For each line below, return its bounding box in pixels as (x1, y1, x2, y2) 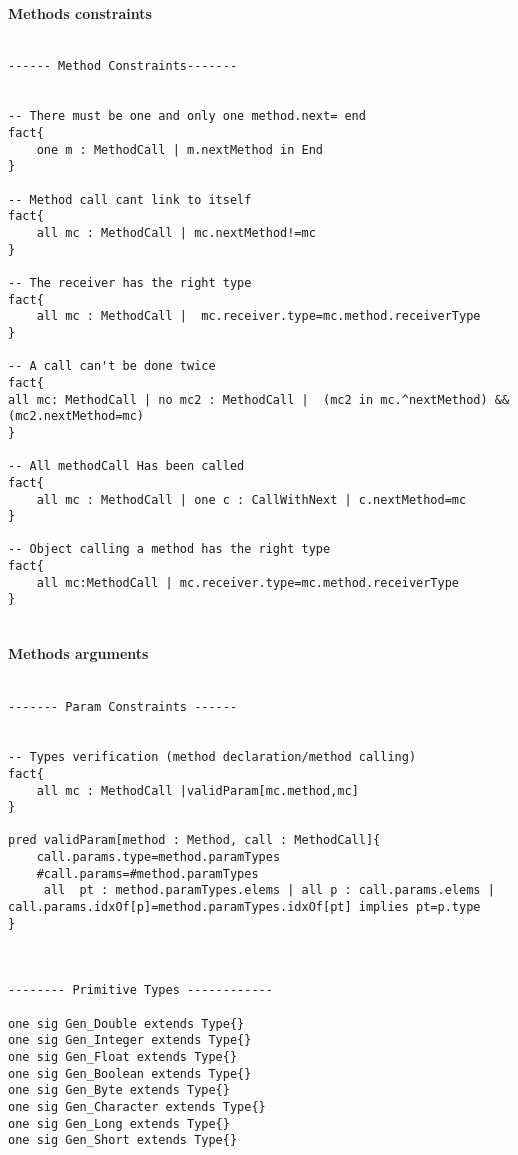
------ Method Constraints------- (8, 59, 238, 74)
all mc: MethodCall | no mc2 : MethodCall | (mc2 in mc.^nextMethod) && (8, 392, 510, 407)
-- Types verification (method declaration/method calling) (8, 750, 417, 765)
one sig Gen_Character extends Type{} (8, 1099, 266, 1114)
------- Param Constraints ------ (8, 700, 238, 715)
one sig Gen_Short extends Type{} (8, 1133, 238, 1148)
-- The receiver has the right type (8, 275, 252, 290)
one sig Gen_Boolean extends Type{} (8, 1066, 252, 1081)
